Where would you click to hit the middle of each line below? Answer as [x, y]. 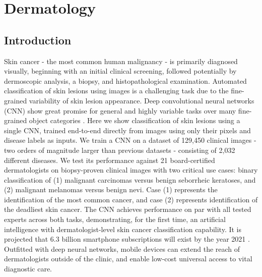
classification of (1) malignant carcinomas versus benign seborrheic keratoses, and [130, 179]
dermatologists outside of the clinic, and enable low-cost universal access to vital [128, 259]
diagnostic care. [28, 269]
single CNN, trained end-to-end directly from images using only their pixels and [127, 130]
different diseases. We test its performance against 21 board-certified [110, 160]
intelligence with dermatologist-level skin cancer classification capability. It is [123, 229]
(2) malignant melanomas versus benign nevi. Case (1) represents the [111, 189]
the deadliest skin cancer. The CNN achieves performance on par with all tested [128, 209]
